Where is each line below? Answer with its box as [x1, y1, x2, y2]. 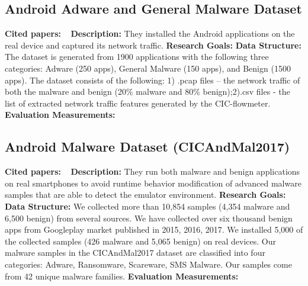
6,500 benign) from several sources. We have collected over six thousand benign [5, 211, 293, 224]
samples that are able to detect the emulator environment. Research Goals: [5, 188, 286, 201]
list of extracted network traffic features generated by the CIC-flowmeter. [5, 97, 271, 109]
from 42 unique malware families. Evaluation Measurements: [5, 269, 239, 282]
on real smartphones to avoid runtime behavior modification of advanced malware [5, 176, 301, 189]
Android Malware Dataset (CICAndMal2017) [5, 137, 290, 156]
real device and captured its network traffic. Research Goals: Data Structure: [5, 38, 301, 51]
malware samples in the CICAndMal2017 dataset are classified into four [5, 246, 265, 259]
